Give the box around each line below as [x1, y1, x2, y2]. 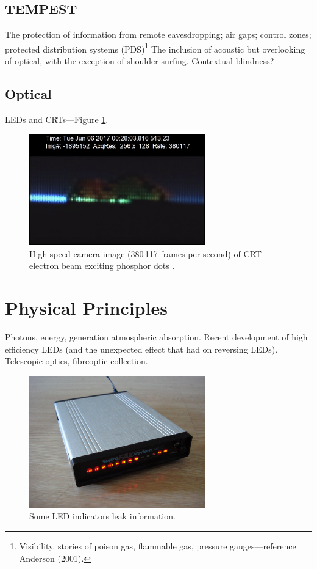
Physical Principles [5, 295, 168, 320]
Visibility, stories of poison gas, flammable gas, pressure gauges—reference [19, 540, 296, 552]
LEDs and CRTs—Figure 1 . [5, 112, 109, 125]
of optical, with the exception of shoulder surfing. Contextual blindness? [5, 54, 274, 67]
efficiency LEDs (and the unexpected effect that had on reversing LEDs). [5, 342, 278, 355]
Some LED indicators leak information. [29, 510, 176, 523]
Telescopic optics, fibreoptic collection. [5, 354, 148, 367]
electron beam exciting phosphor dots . [29, 259, 175, 272]
